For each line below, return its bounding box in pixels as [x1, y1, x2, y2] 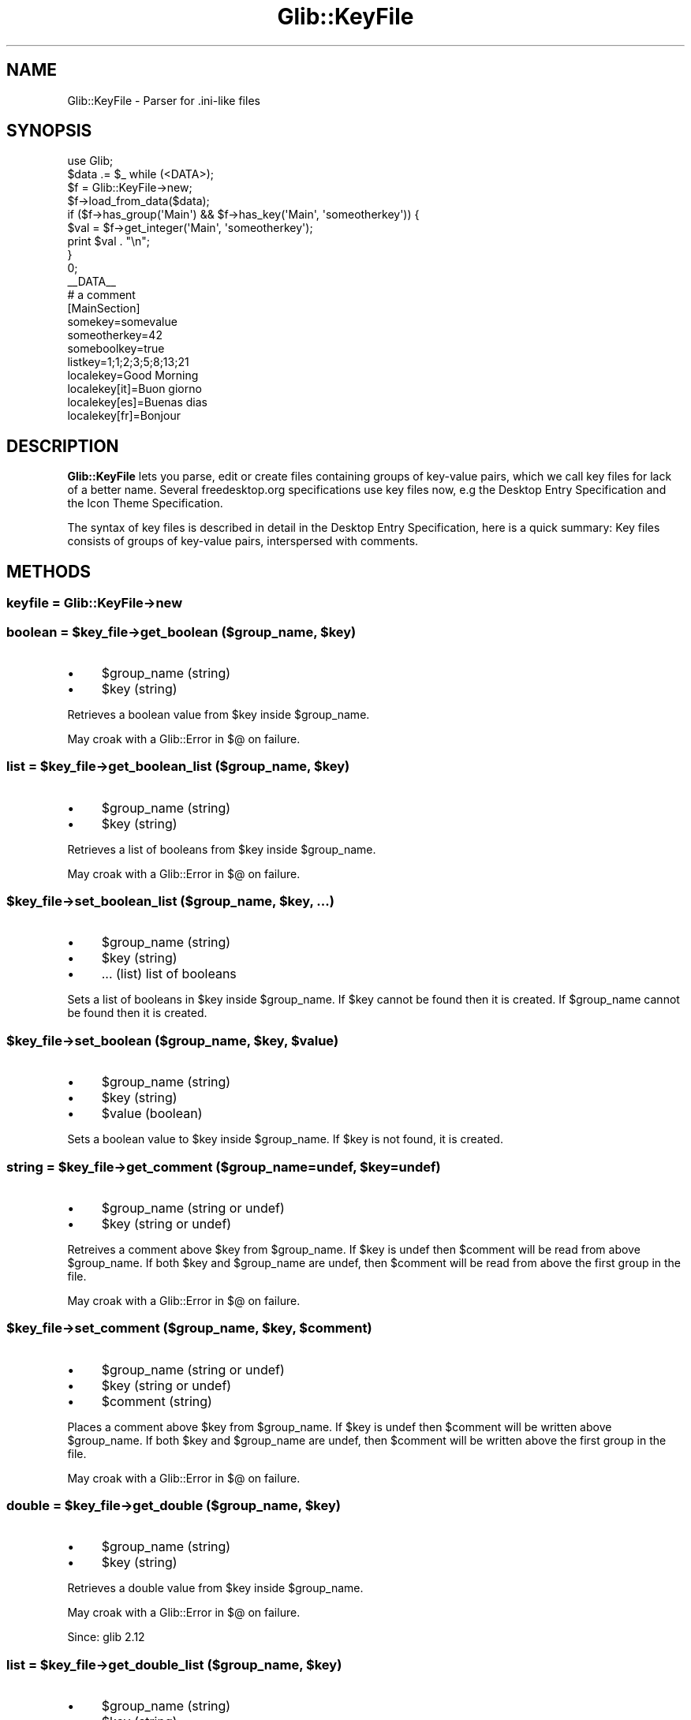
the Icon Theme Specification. [67, 496, 223, 510]
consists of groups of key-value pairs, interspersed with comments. [67, 534, 419, 548]
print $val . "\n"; [67, 234, 151, 249]
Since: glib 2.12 [67, 1630, 145, 1644]
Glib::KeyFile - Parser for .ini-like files [67, 93, 260, 107]
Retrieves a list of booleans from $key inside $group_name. [67, 842, 376, 856]
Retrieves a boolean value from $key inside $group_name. [67, 707, 370, 721]
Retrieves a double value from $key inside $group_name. [67, 1581, 364, 1595]
